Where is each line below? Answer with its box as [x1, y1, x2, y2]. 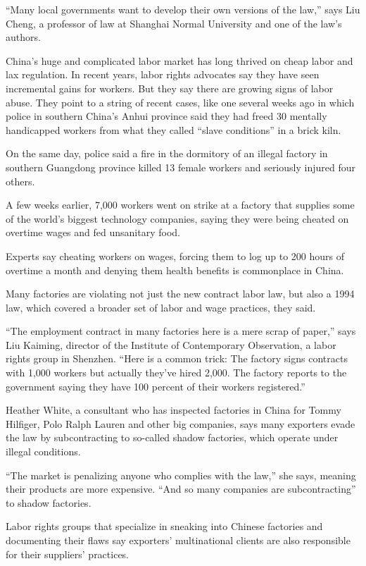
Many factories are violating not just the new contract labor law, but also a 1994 [6, 286, 355, 301]
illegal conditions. [6, 444, 81, 459]
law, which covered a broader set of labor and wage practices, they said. [6, 300, 316, 314]
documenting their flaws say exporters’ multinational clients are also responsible [6, 533, 351, 547]
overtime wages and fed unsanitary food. [6, 225, 180, 240]
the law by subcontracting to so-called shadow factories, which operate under [6, 430, 339, 445]
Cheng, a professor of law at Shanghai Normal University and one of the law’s [6, 16, 342, 30]
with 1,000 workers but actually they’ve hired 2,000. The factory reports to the [6, 365, 347, 380]
